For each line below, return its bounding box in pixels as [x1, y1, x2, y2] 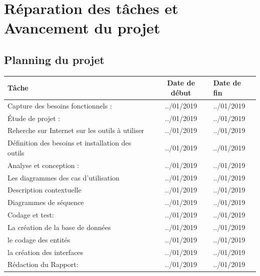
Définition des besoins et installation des [7, 137, 131, 148]
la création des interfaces [7, 246, 83, 257]
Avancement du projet [4, 17, 160, 38]
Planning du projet [4, 51, 104, 67]
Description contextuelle [7, 184, 81, 195]
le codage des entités [7, 234, 70, 244]
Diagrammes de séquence [7, 197, 84, 207]
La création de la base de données [7, 221, 111, 232]
